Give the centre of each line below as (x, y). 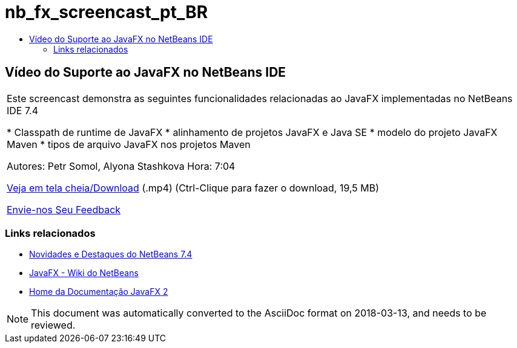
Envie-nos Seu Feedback (64, 209)
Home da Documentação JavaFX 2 (99, 292)
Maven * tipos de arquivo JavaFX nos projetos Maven (129, 144)
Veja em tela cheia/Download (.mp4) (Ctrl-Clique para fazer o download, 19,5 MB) (193, 188)
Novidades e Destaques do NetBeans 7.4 (111, 254)
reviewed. (53, 325)
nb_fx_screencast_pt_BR (107, 12)
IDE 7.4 (22, 110)
